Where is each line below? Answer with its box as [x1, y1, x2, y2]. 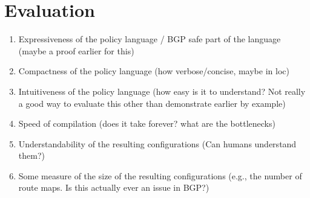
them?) [18, 149, 45, 162]
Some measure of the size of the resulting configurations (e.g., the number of [18, 169, 302, 182]
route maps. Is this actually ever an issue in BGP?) [18, 181, 209, 194]
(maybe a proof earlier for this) [18, 44, 134, 57]
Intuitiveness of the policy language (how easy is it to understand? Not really [18, 85, 306, 97]
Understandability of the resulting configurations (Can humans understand [18, 137, 297, 150]
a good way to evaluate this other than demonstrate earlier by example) [18, 97, 286, 109]
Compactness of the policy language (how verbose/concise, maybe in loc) [18, 65, 289, 77]
